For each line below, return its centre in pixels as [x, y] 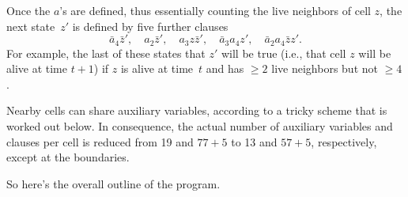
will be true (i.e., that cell [283, 53]
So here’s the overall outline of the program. [113, 183]
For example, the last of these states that [106, 53]
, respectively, [344, 141]
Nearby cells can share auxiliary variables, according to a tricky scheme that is [197, 110]
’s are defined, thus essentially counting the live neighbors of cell [215, 10]
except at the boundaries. [68, 157]
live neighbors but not [325, 68]
